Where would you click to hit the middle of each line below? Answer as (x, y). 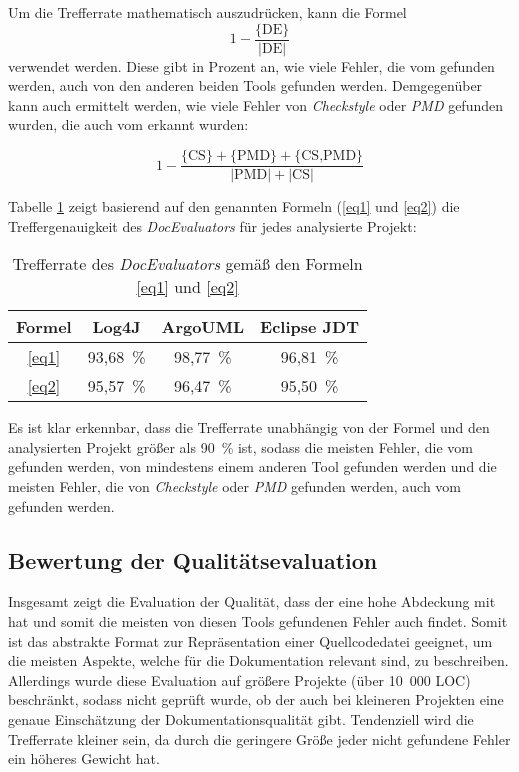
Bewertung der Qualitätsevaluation (193, 559)
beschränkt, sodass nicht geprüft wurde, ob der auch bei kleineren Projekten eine (256, 699)
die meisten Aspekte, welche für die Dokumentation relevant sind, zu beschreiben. (258, 660)
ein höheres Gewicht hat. (84, 758)
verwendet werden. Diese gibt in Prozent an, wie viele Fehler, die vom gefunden (251, 65)
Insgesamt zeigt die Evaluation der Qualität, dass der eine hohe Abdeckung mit (252, 601)
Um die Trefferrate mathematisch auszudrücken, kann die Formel (207, 12)
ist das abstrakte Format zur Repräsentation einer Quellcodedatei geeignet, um (250, 640)
